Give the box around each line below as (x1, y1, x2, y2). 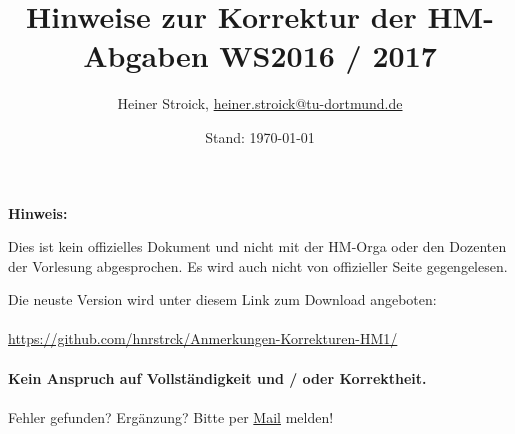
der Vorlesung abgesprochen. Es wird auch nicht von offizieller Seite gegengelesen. (8, 255, 508, 276)
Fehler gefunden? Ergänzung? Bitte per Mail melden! (8, 406, 334, 427)
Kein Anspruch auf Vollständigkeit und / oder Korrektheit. (8, 367, 427, 388)
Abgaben (83, 35, 209, 76)
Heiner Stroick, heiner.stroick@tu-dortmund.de (117, 93, 403, 114)
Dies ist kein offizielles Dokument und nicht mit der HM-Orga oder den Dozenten (8, 236, 507, 257)
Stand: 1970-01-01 (205, 126, 315, 147)
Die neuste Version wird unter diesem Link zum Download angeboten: (8, 289, 437, 310)
